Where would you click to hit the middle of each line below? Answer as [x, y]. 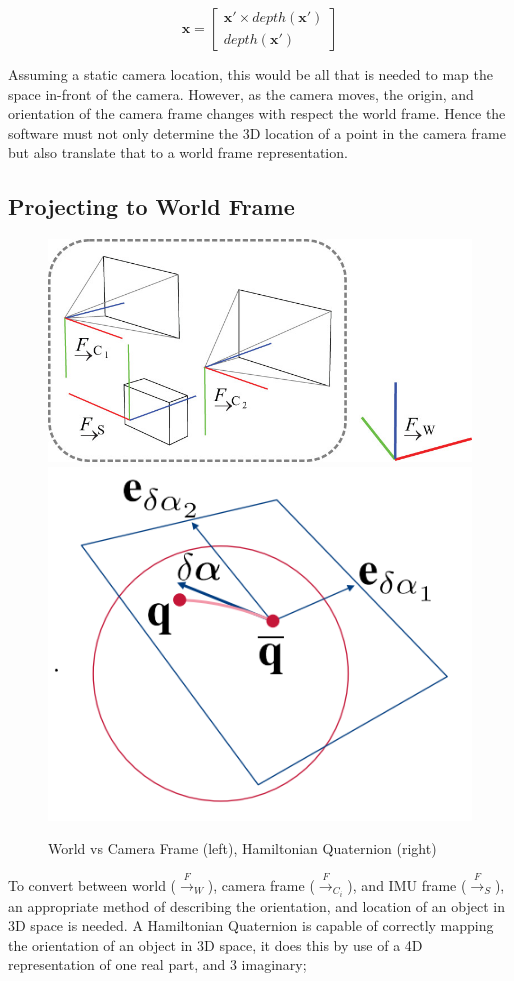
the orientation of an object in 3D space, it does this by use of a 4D [215, 944]
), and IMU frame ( [407, 884]
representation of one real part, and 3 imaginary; [157, 964]
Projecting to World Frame [151, 206]
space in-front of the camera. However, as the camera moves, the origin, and [241, 93]
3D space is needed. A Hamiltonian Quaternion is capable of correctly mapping [251, 925]
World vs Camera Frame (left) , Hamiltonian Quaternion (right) [242, 848]
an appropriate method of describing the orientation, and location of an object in [256, 905]
